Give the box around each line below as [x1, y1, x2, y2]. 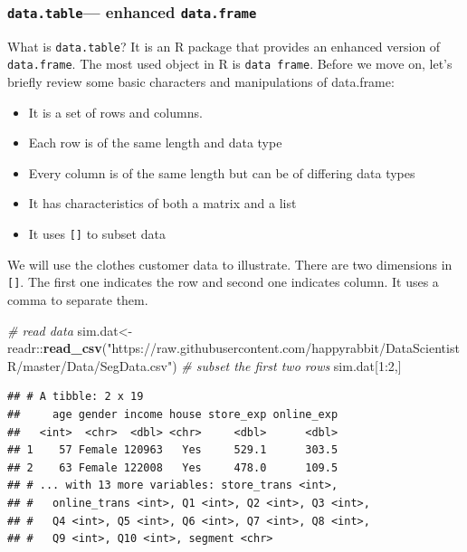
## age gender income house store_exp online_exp [7, 407, 338, 421]
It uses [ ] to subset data [28, 224, 166, 243]
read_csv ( [43, 338, 108, 357]
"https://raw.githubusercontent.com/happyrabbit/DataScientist [107, 338, 460, 357]
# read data [7, 320, 73, 339]
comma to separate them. [7, 290, 148, 309]
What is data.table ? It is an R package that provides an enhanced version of [7, 36, 441, 55]
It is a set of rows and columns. [28, 102, 203, 121]
